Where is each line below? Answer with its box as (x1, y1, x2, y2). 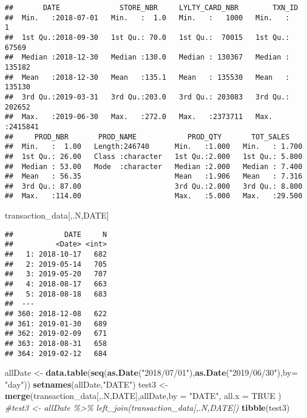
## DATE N (5, 230, 107, 239)
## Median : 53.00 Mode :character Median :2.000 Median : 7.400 (5, 162, 303, 171)
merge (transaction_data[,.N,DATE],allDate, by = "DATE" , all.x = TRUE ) (5, 389, 281, 402)
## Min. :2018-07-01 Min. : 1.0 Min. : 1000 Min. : (5, 13, 290, 22)
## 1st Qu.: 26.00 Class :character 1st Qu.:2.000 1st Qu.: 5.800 (5, 152, 303, 161)
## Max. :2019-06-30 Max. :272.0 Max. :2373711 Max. (5, 113, 273, 121)
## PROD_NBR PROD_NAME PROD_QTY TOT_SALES (5, 132, 290, 141)
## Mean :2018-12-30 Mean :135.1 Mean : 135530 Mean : (5, 73, 290, 82)
